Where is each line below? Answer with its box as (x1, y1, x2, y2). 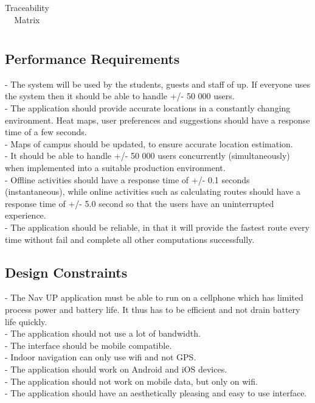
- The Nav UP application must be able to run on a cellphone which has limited (5, 291, 303, 304)
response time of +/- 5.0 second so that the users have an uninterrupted (5, 197, 274, 209)
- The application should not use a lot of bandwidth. (5, 327, 201, 340)
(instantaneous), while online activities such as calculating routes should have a (5, 185, 300, 198)
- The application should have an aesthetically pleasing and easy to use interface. (5, 387, 307, 399)
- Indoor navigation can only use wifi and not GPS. (5, 351, 196, 363)
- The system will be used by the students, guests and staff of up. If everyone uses (5, 77, 311, 90)
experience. (5, 209, 46, 222)
